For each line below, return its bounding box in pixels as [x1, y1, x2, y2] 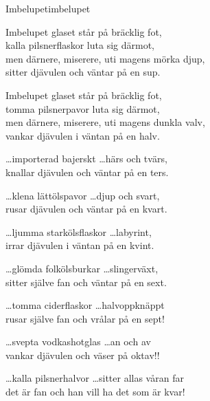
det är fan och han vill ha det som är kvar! [5, 384, 185, 399]
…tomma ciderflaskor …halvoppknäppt [5, 298, 165, 312]
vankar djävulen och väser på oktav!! [5, 347, 160, 362]
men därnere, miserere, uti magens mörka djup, [5, 51, 205, 65]
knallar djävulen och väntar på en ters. [5, 164, 169, 179]
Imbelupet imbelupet [5, 1, 91, 15]
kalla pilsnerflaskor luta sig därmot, [5, 38, 154, 52]
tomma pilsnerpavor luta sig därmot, [5, 101, 160, 116]
